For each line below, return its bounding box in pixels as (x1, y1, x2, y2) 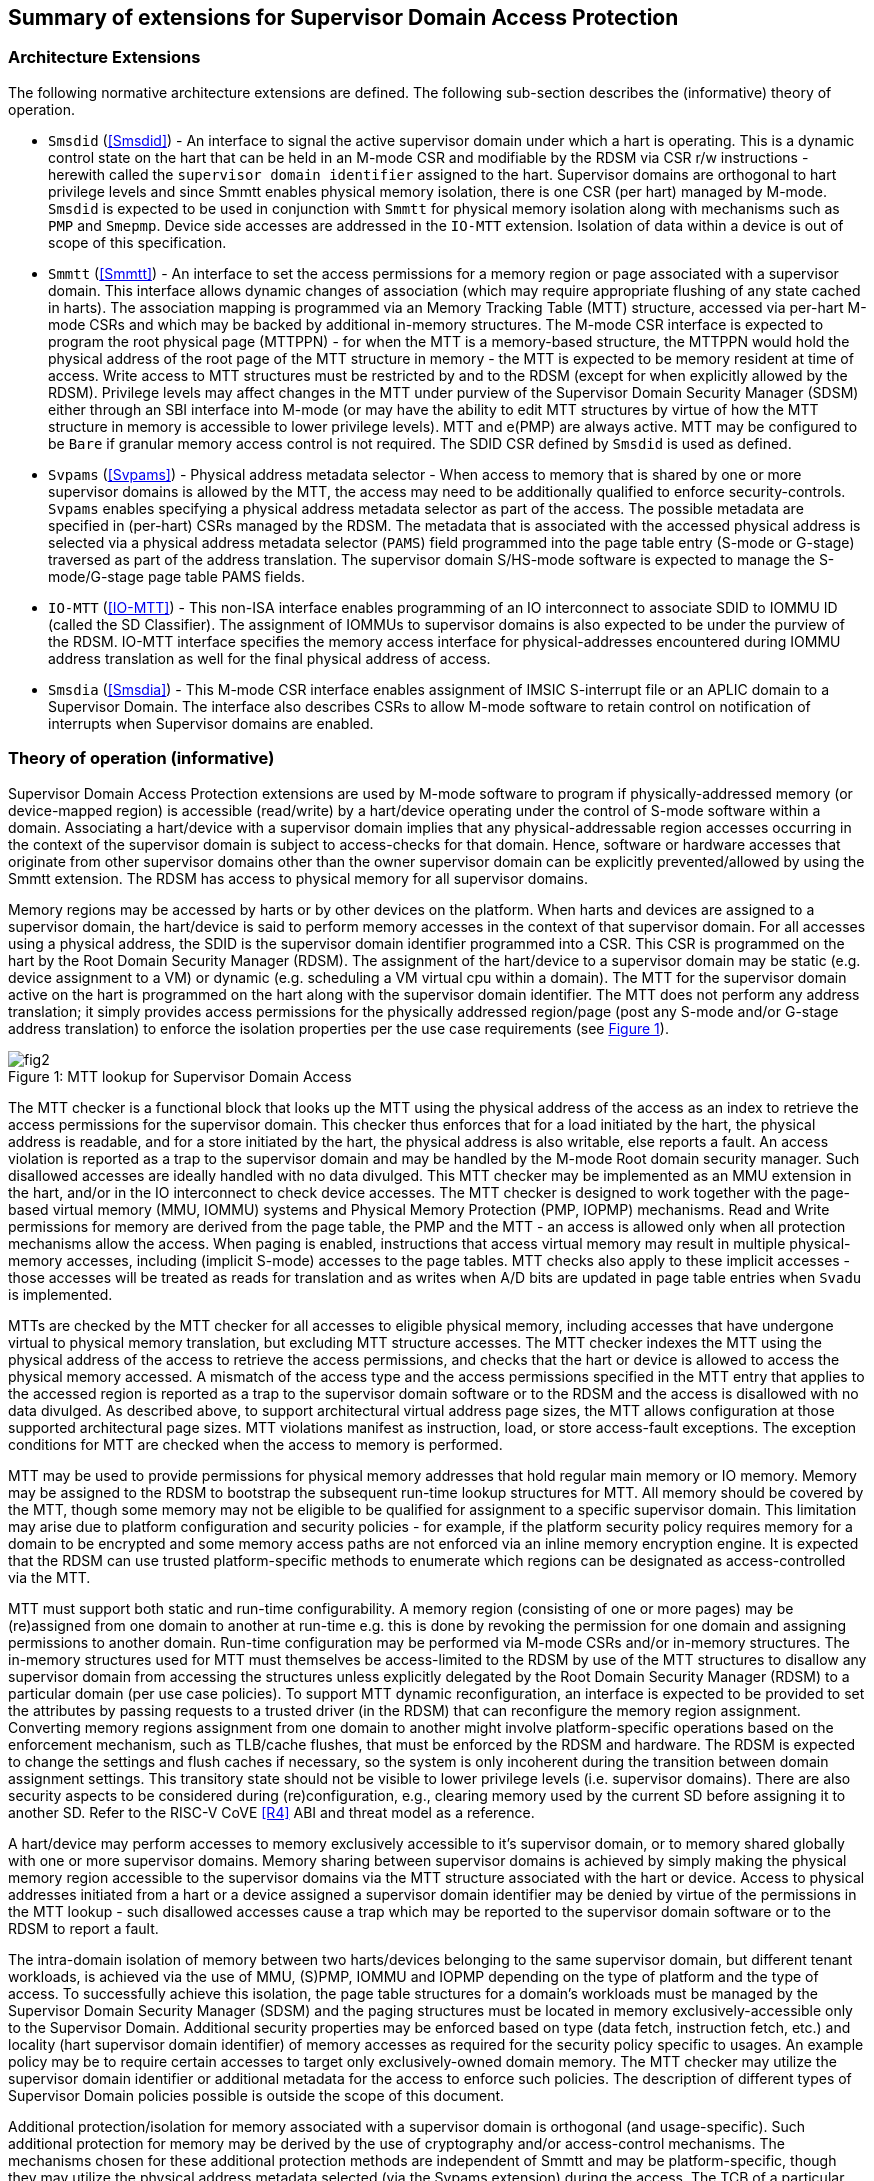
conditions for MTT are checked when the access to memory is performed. (8, 1435, 503, 1453)
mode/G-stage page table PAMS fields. (48, 567, 305, 585)
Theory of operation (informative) (8, 748, 275, 769)
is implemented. (8, 1285, 113, 1303)
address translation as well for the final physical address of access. (48, 649, 491, 667)
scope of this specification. (48, 233, 227, 251)
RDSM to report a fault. (8, 1919, 159, 1937)
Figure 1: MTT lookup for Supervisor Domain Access (8, 1067, 352, 1085)
